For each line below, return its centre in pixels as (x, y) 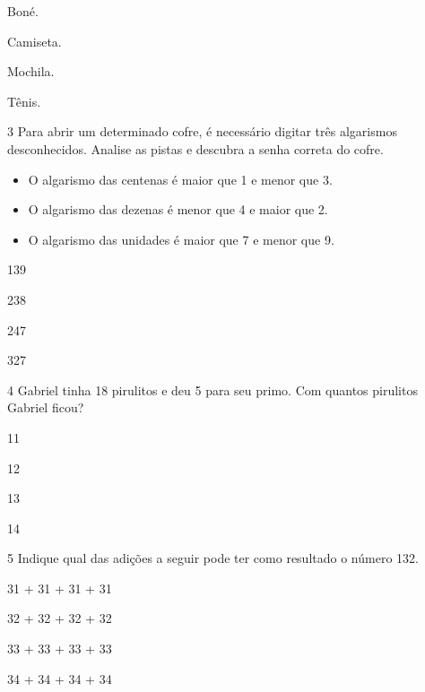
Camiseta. (35, 41)
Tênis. (24, 101)
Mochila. (31, 71)
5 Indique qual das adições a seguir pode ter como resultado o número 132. (213, 558)
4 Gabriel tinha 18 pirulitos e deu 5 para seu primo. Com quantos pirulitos (212, 389)
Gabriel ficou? (46, 407)
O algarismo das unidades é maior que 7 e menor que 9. (181, 239)
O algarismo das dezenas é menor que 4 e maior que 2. (178, 209)
